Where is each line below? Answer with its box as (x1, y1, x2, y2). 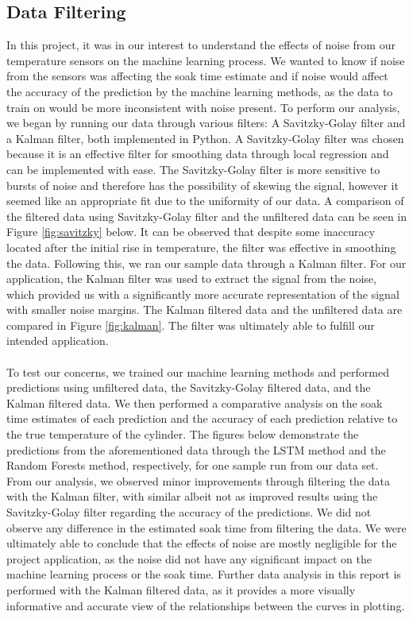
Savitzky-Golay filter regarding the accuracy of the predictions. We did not (6, 504, 372, 520)
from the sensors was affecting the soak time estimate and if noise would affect (6, 68, 388, 84)
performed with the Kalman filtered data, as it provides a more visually (6, 581, 356, 598)
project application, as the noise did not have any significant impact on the (6, 550, 372, 567)
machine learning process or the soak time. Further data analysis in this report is (6, 566, 401, 582)
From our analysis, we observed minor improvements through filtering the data (6, 472, 391, 489)
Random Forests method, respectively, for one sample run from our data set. (6, 457, 379, 474)
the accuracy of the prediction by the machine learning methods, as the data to (6, 83, 393, 99)
